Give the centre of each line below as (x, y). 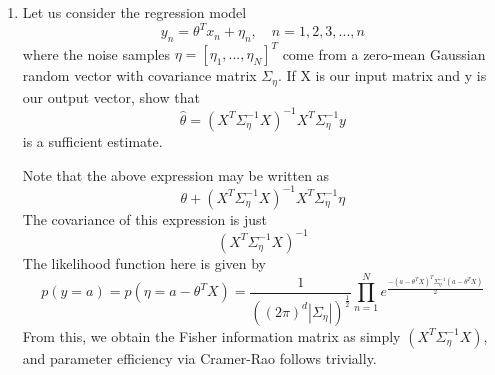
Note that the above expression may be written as (176, 174)
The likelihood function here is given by (144, 262)
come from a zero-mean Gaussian (384, 53)
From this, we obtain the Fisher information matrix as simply (211, 335)
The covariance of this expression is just (145, 218)
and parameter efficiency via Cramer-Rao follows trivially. (199, 357)
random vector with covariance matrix (139, 75)
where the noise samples (96, 53)
